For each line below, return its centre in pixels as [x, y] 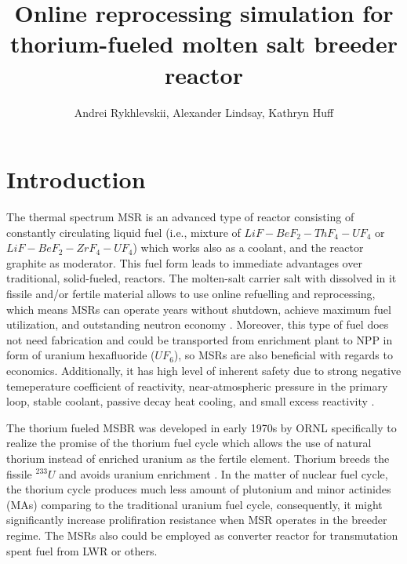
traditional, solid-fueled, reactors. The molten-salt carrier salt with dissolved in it [202, 278]
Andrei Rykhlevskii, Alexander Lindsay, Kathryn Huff [204, 112]
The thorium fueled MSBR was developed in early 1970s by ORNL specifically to [202, 427]
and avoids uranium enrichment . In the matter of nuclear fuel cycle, [223, 473]
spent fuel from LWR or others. [82, 550]
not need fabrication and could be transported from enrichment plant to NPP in [200, 339]
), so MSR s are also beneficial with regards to [283, 355]
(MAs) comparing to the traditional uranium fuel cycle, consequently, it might [194, 504]
